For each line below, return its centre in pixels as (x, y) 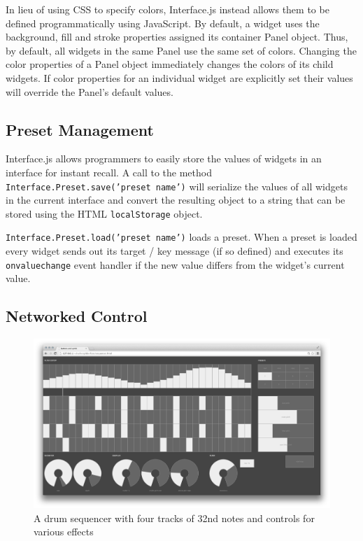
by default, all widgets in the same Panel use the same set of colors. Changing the (181, 50)
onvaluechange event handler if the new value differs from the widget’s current (175, 264)
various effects (64, 532)
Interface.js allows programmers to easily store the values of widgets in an (164, 159)
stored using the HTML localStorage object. (104, 213)
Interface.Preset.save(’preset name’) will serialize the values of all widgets (177, 186)
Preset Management (80, 129)
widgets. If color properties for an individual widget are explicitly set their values (179, 77)
